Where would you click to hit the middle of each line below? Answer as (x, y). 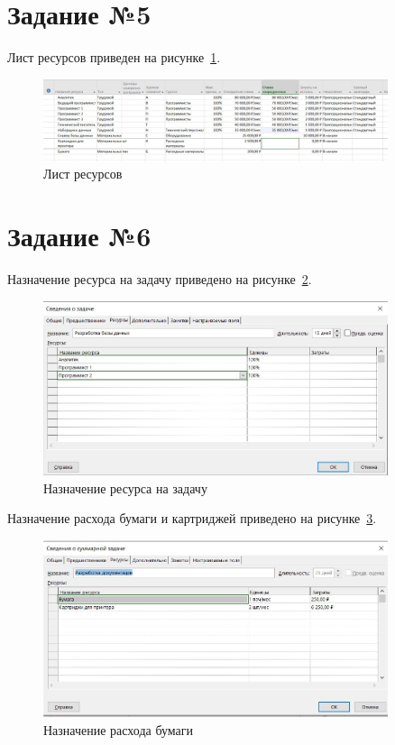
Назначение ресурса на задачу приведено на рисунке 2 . (160, 278)
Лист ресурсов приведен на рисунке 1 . (114, 57)
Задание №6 (79, 236)
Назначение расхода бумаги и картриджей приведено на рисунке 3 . (192, 518)
